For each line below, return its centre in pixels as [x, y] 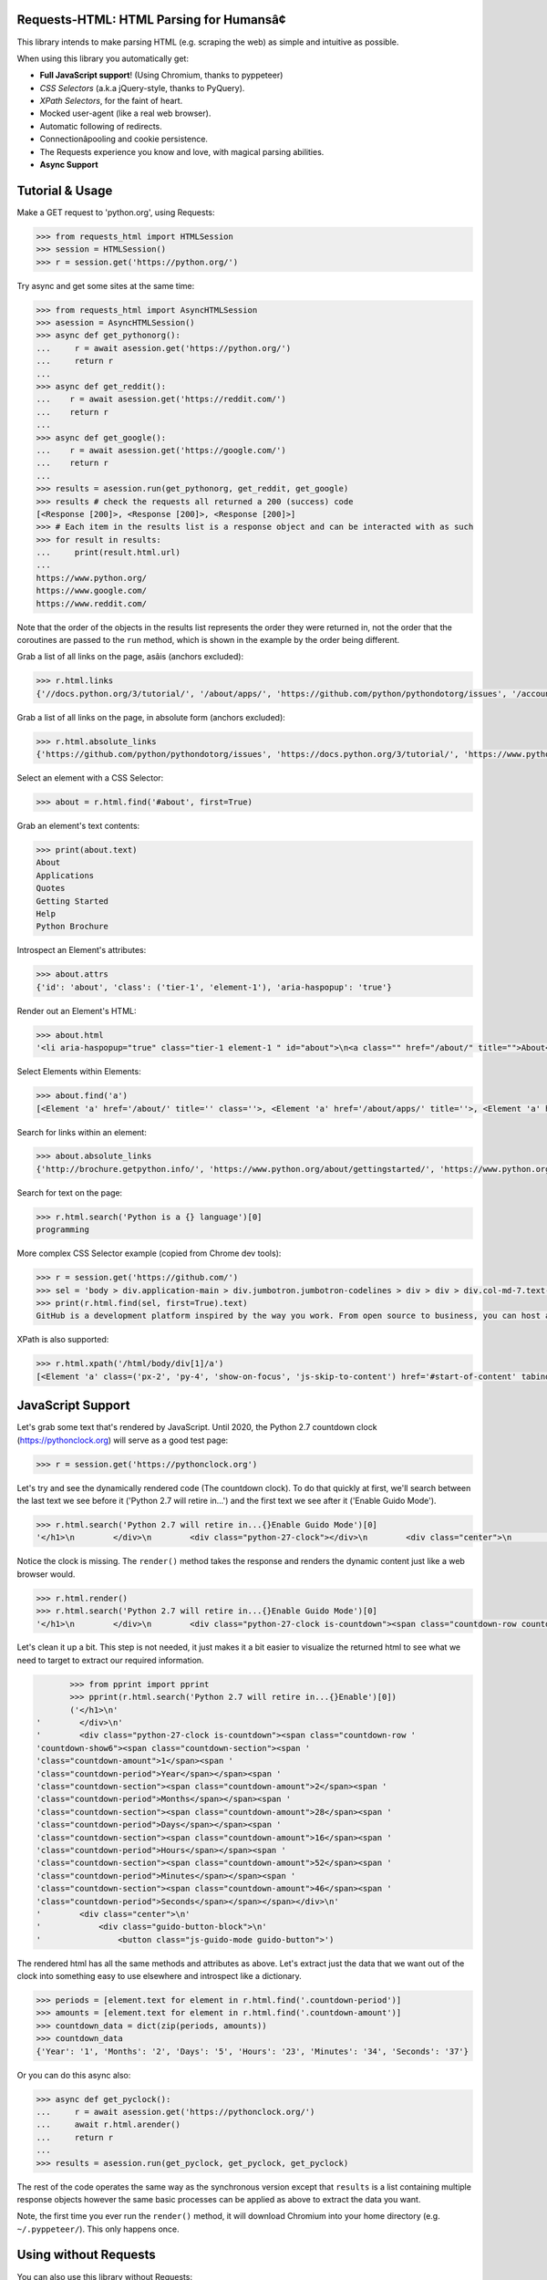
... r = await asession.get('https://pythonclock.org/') [175, 2112]
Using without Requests [87, 2255]
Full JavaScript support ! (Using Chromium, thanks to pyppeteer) [161, 75]
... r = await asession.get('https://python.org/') [164, 348]
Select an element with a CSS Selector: [90, 778]
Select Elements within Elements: [79, 1072]
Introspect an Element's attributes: [82, 950]
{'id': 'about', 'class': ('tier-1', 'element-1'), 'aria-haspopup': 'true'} [214, 987]
